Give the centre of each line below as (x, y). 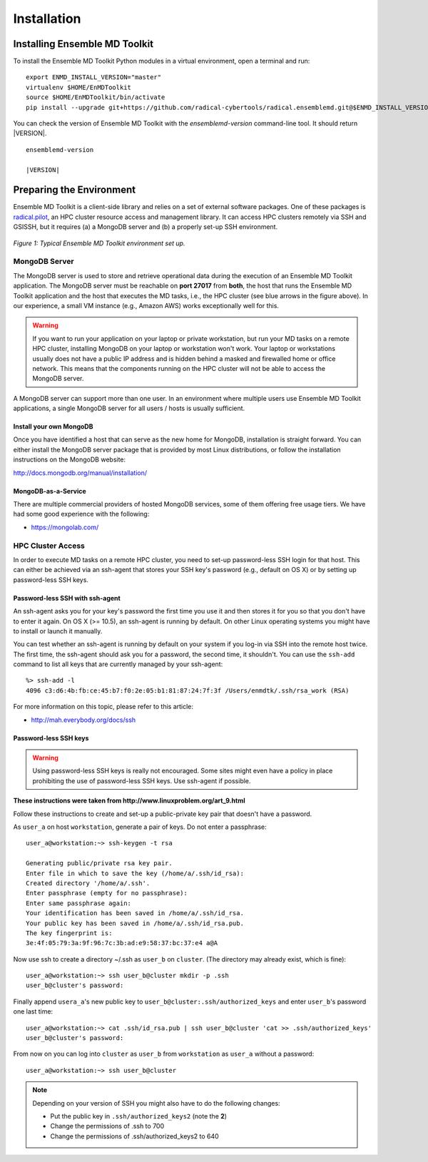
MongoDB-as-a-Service (50, 491)
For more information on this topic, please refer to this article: (103, 707)
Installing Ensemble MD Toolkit (83, 44)
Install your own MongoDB (53, 427)
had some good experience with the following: (81, 514)
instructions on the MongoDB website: (70, 459)
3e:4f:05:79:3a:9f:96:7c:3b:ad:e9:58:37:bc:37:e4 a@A (122, 943)
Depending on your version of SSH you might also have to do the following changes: (157, 1103)
